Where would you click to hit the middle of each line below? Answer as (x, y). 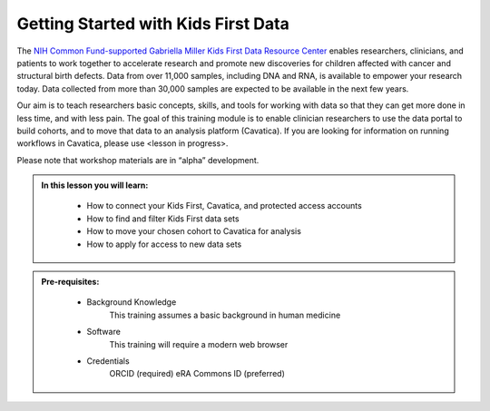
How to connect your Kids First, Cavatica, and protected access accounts (224, 206)
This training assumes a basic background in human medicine (225, 315)
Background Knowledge (132, 302)
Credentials (108, 361)
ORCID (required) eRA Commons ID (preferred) (197, 374)
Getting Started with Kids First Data (153, 24)
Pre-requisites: (70, 282)
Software (104, 332)
